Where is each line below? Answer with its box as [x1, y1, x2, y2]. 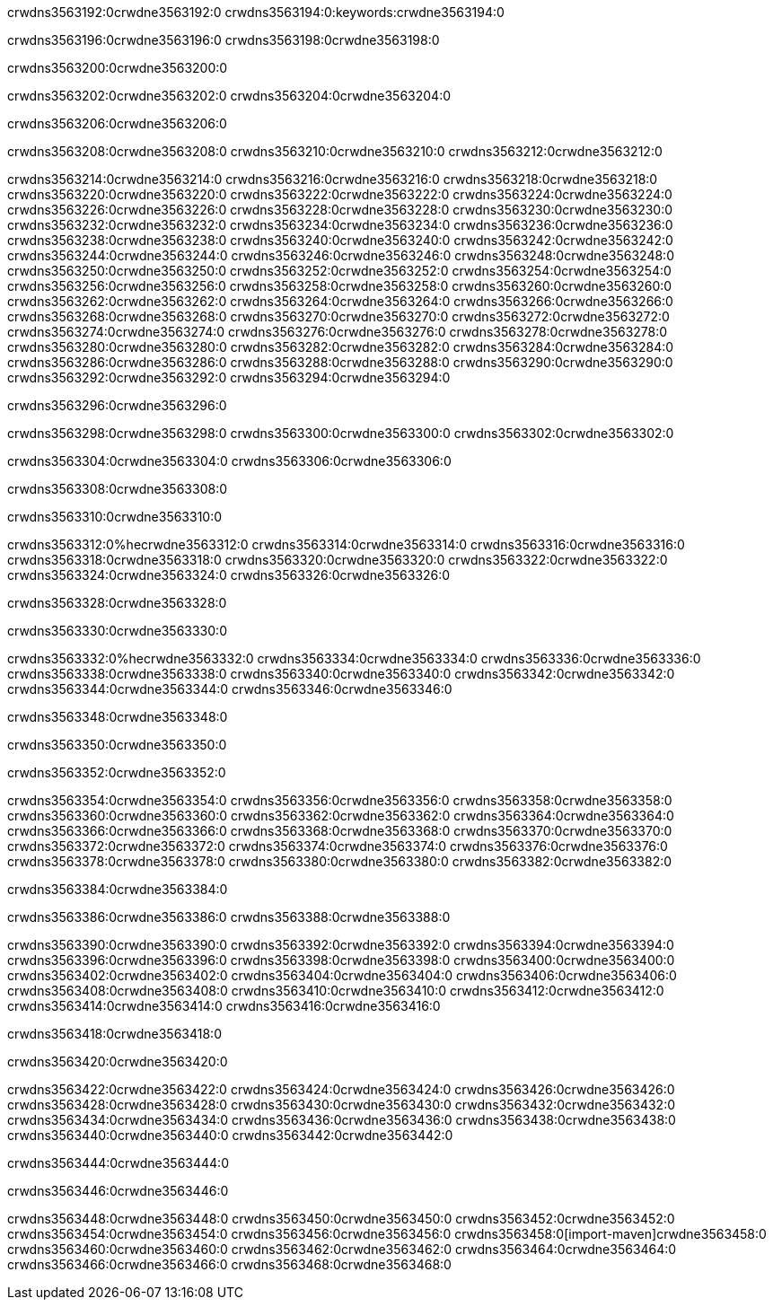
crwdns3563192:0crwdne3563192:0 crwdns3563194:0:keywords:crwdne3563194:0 [7, 4, 505, 20]
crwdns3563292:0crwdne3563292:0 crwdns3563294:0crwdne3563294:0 [7, 370, 451, 385]
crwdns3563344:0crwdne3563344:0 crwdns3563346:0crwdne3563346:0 [7, 681, 452, 697]
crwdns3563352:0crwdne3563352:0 [7, 765, 226, 780]
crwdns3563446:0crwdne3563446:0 [7, 1183, 229, 1198]
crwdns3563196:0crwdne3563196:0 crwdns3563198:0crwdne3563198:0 [7, 32, 440, 48]
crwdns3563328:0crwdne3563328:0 [7, 595, 227, 610]
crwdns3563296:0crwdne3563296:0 [7, 398, 227, 413]
